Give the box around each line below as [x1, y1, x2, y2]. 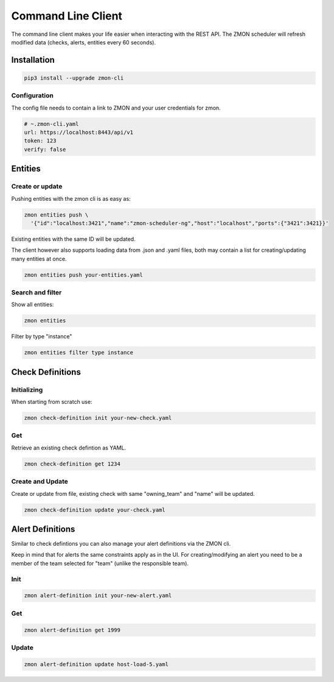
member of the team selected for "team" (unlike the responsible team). [11, 560, 189, 567]
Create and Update [11, 478, 68, 486]
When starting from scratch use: [11, 398, 92, 406]
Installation [11, 55, 55, 65]
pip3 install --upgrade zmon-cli [24, 74, 124, 82]
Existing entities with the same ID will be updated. [11, 235, 136, 243]
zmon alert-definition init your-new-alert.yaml [24, 592, 172, 599]
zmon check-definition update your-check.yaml [24, 506, 165, 513]
